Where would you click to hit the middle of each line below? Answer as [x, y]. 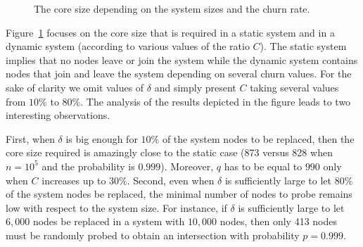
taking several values [294, 87]
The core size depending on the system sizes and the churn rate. [172, 8]
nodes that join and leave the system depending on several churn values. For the [179, 74]
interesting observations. [58, 115]
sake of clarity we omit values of [75, 87]
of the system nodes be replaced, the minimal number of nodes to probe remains [179, 194]
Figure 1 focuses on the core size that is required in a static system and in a [170, 32]
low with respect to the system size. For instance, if [116, 207]
